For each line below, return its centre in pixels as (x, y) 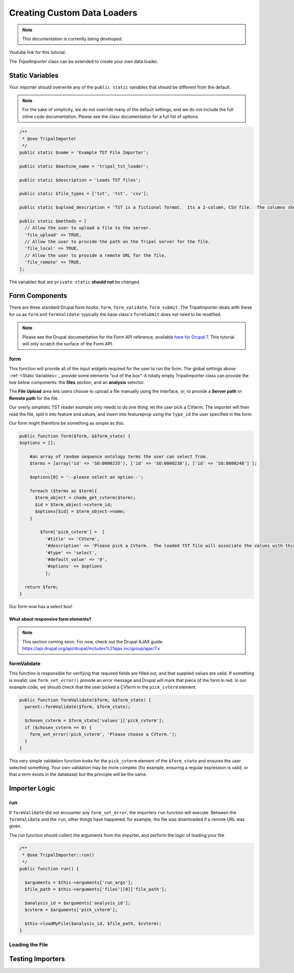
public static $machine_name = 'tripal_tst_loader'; (84, 166)
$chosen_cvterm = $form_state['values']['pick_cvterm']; (94, 721)
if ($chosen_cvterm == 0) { (58, 727)
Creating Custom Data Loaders (73, 13)
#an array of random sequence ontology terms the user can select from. (119, 457)
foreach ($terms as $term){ (63, 491)
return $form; (42, 587)
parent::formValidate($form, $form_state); (78, 707)
